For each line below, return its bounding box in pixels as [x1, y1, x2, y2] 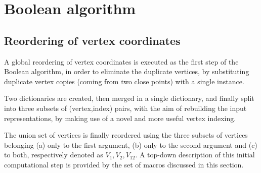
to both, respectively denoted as [4, 149, 103, 160]
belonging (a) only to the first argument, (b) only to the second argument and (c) [4, 139, 257, 150]
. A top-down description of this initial [135, 149, 255, 160]
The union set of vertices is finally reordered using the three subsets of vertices [4, 130, 248, 140]
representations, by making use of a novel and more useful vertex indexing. [4, 112, 236, 123]
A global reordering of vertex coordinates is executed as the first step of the [4, 56, 239, 67]
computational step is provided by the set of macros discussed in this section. [4, 159, 244, 169]
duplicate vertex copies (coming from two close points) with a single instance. [4, 76, 244, 86]
